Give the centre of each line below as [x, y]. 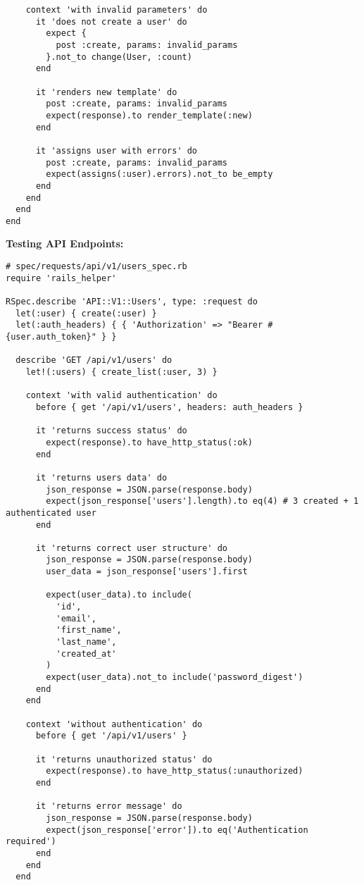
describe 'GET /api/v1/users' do [94, 360]
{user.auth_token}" [51, 337]
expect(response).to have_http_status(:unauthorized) [175, 771]
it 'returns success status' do [111, 431]
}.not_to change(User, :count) [119, 57]
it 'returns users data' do [101, 477]
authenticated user [51, 513]
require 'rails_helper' [61, 278]
